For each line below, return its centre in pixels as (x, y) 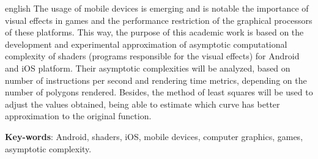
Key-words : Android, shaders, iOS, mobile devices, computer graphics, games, (154, 136)
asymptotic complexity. (48, 148)
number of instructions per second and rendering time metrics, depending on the (156, 80)
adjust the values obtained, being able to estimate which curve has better (142, 104)
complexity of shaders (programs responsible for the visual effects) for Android (152, 56)
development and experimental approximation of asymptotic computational (146, 44)
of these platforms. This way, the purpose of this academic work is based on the (154, 32)
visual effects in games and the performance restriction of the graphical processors (159, 20)
